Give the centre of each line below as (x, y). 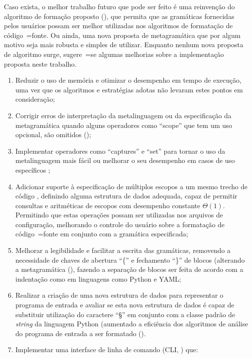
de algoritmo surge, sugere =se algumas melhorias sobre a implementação (114, 54)
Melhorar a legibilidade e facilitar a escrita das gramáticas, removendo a (123, 250)
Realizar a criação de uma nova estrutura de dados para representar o (119, 295)
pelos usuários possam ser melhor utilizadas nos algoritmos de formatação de (118, 26)
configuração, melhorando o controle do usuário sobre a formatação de (120, 224)
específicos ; (33, 170)
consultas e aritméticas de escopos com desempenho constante (108, 205)
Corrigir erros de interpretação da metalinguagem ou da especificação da (123, 115)
